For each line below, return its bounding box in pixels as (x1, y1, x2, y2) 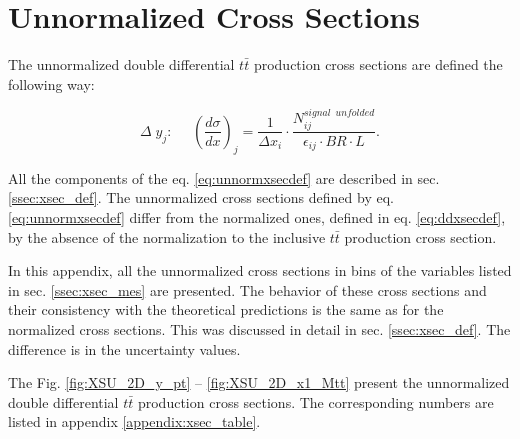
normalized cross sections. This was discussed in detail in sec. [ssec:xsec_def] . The (8, 318, 511, 339)
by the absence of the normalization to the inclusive (8, 226, 326, 247)
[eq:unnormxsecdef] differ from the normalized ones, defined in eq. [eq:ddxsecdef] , (8, 206, 506, 227)
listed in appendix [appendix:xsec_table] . (8, 411, 261, 432)
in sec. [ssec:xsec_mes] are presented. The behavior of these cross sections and (8, 279, 487, 300)
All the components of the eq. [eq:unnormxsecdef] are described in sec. (8, 167, 440, 188)
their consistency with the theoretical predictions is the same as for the (8, 299, 444, 320)
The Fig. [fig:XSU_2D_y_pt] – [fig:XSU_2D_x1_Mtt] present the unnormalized (8, 372, 510, 393)
